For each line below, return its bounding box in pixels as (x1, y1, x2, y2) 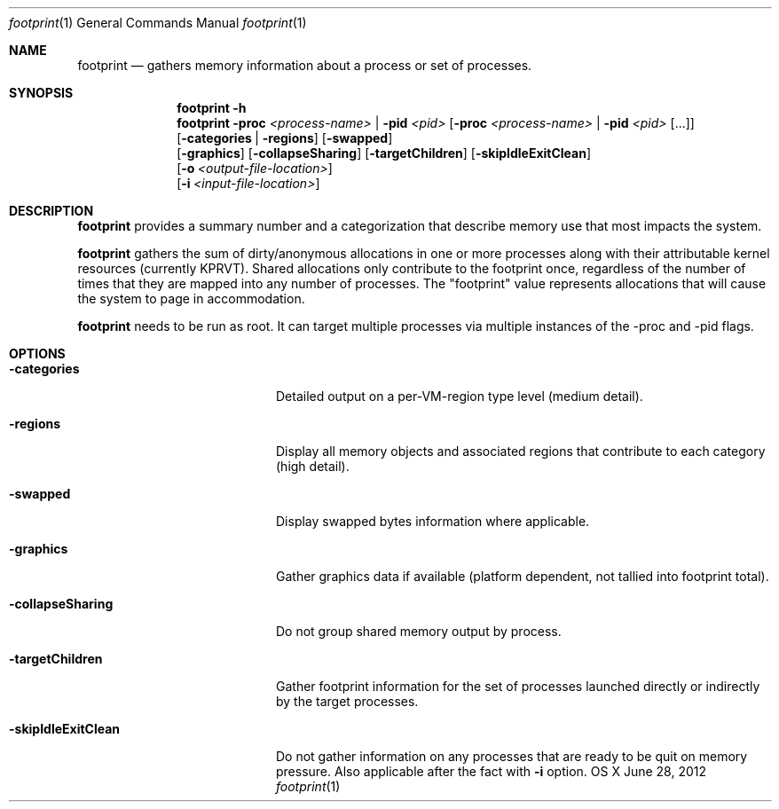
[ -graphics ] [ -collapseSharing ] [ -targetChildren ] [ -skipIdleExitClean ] (177, 145, 592, 161)
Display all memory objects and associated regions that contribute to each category (276, 444, 766, 459)
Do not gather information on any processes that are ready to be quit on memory (276, 749, 748, 764)
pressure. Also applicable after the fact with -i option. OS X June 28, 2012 (276, 764, 707, 779)
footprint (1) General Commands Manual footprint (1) (9, 15, 307, 30)
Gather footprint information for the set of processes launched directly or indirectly (276, 679, 760, 694)
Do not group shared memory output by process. (276, 624, 562, 639)
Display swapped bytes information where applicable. (276, 514, 590, 529)
